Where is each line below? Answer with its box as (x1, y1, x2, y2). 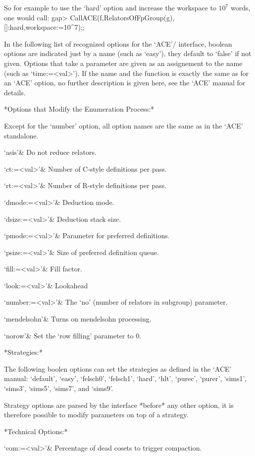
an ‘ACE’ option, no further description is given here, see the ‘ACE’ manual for (4, 77, 246, 88)
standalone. (4, 130, 39, 140)
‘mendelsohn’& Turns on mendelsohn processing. (4, 314, 152, 324)
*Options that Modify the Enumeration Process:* (4, 104, 154, 114)
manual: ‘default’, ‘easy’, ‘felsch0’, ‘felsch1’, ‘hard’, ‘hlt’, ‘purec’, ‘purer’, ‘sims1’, (4, 373, 247, 384)
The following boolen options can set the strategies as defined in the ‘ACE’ (4, 363, 232, 374)
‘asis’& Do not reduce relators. (4, 147, 97, 157)
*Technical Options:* (4, 426, 68, 436)
